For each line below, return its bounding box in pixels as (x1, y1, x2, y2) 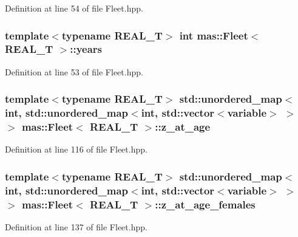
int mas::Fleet (179, 27, 248, 43)
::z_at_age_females (155, 196, 256, 211)
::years (70, 41, 102, 57)
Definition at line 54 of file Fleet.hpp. (5, 2, 143, 14)
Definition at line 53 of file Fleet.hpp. (5, 65, 143, 78)
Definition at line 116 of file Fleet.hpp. (5, 143, 147, 156)
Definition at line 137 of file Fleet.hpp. (5, 221, 147, 233)
